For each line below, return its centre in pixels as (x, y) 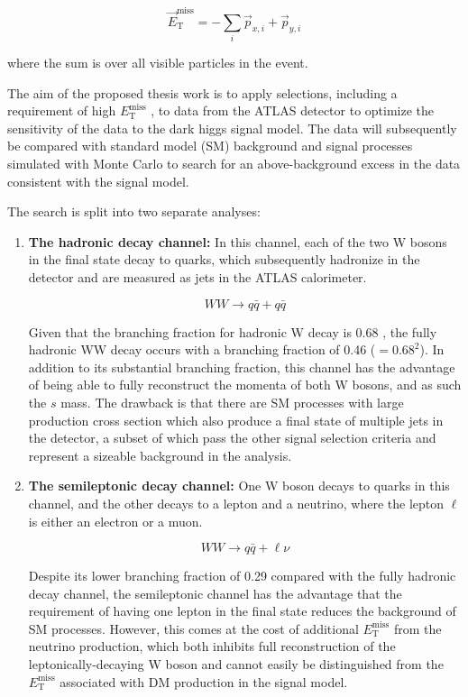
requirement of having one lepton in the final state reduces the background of (242, 611)
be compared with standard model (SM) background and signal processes (210, 146)
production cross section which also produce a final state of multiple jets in (236, 420)
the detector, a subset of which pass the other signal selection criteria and (232, 438)
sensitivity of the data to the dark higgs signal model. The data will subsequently (232, 128)
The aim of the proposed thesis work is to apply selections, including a (202, 92)
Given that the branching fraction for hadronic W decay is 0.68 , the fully (233, 331)
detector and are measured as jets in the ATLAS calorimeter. (197, 276)
